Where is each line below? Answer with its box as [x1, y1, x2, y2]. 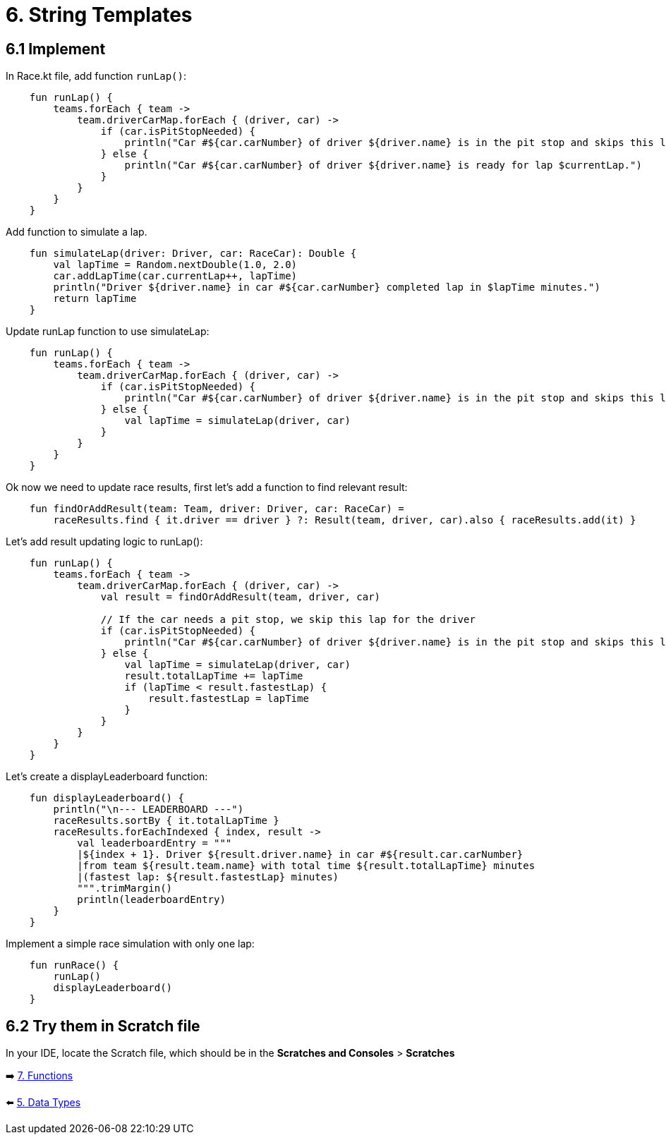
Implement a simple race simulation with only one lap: [6, 938, 255, 950]
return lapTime [53, 293, 137, 305]
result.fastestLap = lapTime [148, 693, 309, 705]
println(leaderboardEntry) [77, 894, 226, 906]
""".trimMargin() [77, 883, 173, 895]
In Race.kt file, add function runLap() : [6, 70, 186, 83]
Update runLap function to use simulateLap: [6, 325, 210, 338]
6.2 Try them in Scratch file [6, 1017, 200, 1035]
